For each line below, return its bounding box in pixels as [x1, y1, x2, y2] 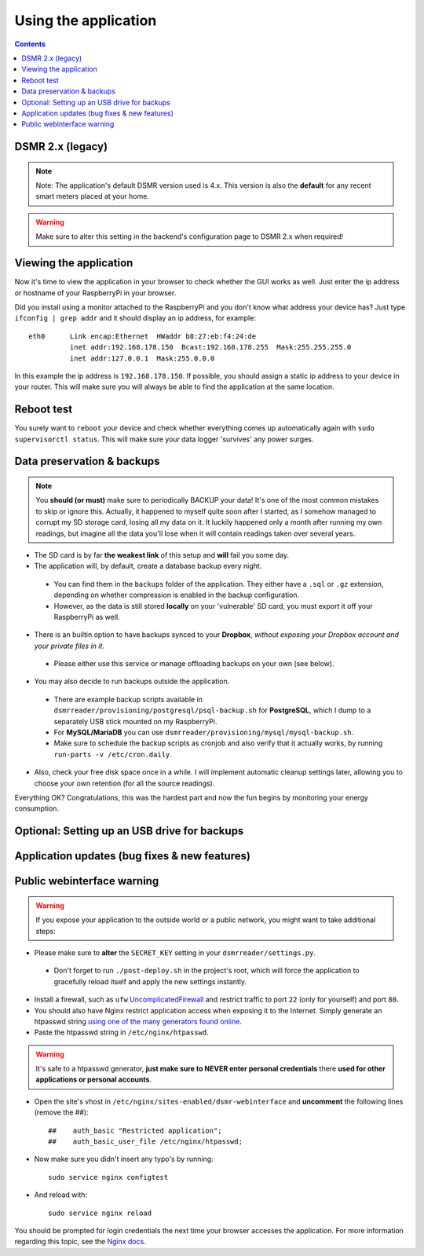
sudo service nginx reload [48, 1208, 152, 1218]
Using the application [14, 12, 157, 29]
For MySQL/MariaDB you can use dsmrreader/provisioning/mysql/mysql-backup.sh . [53, 727, 354, 738]
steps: [35, 926, 56, 936]
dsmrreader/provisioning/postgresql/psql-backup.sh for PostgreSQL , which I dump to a [53, 705, 371, 715]
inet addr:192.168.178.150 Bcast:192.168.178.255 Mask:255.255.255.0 [69, 342, 352, 352]
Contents [14, 39, 46, 49]
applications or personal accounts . [35, 1075, 152, 1084]
